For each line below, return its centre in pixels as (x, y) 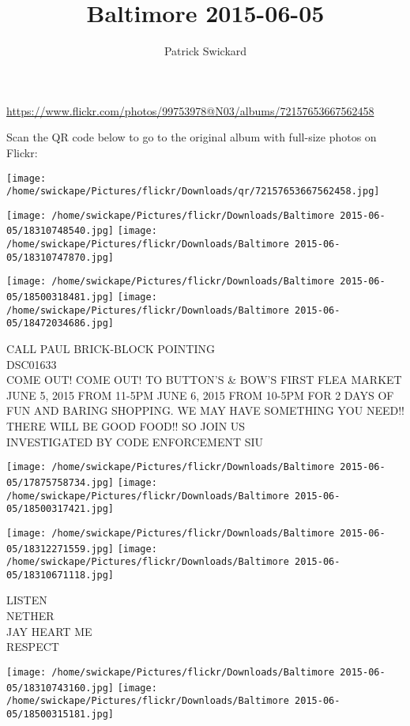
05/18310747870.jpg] (60, 257)
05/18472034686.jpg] (60, 324)
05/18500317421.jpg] (60, 509)
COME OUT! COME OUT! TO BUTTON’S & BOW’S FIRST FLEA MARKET (204, 380)
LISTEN (27, 600)
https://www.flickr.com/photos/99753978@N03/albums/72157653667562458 (190, 110)
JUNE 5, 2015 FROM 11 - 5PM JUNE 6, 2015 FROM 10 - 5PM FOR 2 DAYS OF (200, 395)
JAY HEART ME (49, 631)
